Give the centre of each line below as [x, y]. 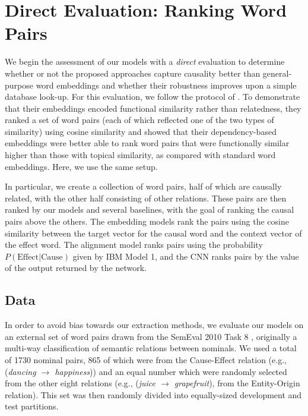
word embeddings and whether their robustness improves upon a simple [166, 85]
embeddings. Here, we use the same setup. [81, 166]
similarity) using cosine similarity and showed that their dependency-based [141, 131]
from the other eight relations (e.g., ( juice [80, 383]
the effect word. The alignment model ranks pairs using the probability [134, 245]
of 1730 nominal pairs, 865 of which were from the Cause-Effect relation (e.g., [146, 359]
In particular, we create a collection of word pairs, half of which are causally [143, 186]
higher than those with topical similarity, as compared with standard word [140, 155]
